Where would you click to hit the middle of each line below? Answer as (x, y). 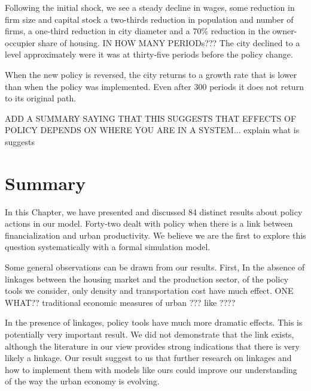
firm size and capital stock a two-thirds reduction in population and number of (149, 19)
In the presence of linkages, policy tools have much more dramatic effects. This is (154, 322)
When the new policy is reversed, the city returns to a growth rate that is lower (151, 74)
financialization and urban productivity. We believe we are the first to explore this (155, 235)
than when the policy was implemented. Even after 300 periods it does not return (154, 86)
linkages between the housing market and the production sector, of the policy (147, 279)
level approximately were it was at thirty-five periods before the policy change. (149, 54)
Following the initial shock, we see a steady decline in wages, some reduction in (150, 7)
